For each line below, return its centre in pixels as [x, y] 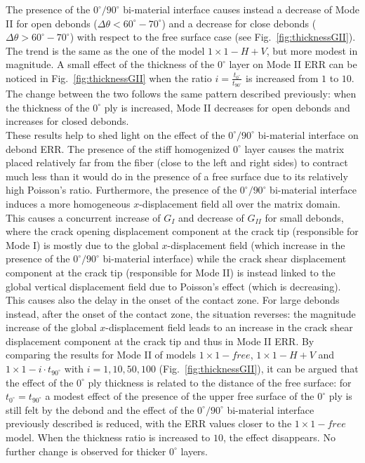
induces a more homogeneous [68, 203]
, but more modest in [312, 50]
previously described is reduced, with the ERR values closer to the [149, 423]
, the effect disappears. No [279, 437]
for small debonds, [304, 217]
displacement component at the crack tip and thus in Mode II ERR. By [160, 341]
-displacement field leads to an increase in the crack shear [229, 327]
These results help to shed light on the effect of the [115, 134]
